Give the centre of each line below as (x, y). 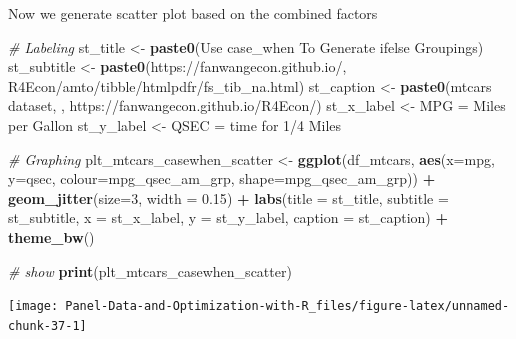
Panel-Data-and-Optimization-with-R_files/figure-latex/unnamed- (287, 306)
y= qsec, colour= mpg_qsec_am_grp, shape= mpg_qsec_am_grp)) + (222, 178)
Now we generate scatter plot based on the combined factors (193, 13)
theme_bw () (51, 236)
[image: (33, 306)
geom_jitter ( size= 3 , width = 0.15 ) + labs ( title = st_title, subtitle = (228, 197)
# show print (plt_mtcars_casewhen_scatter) (150, 270)
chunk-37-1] (47, 325)
